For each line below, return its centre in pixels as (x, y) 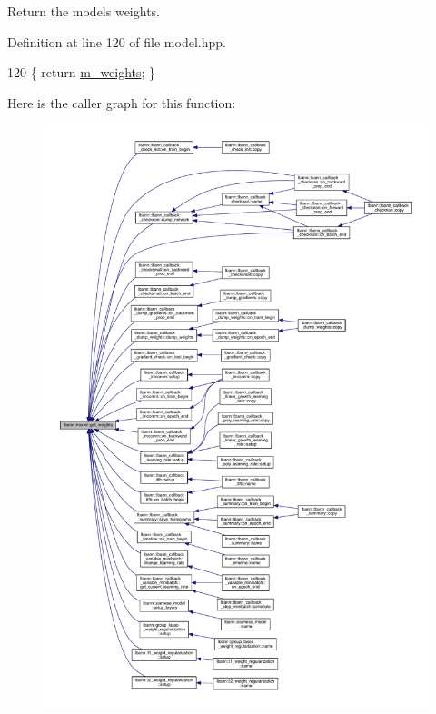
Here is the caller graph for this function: (122, 102)
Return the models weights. (84, 11)
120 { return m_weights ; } (82, 72)
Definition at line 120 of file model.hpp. (117, 41)
